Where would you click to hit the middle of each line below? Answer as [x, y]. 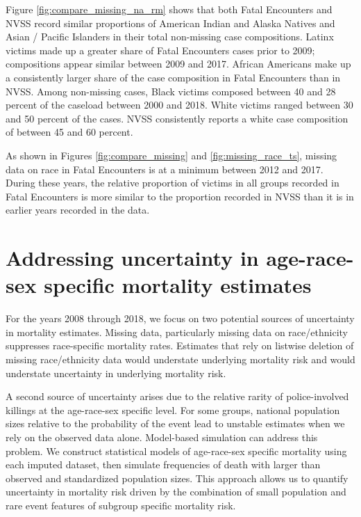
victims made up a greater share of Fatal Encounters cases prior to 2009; [160, 50]
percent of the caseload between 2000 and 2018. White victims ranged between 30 [179, 105]
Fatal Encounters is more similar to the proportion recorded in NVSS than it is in [180, 196]
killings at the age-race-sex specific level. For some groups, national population [173, 409]
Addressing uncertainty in [132, 258]
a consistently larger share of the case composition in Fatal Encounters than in [173, 77]
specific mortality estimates [178, 285]
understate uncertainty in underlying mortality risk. [116, 373]
